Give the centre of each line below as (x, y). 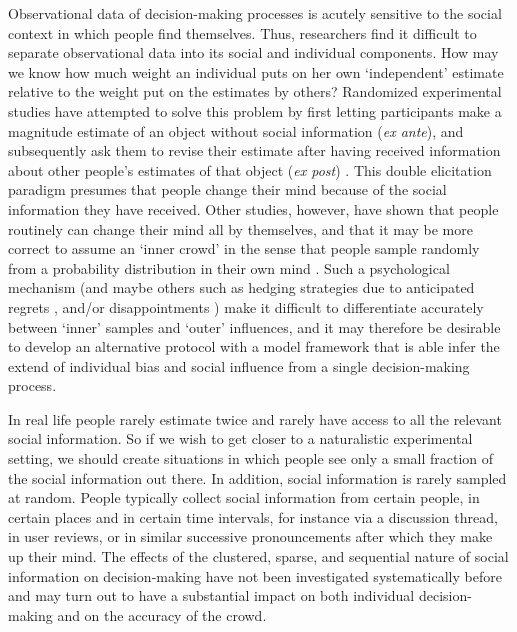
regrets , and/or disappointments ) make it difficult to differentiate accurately (246, 306)
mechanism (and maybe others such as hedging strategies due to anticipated (241, 287)
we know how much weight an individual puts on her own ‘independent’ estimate (256, 71)
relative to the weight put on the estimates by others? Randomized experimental (255, 91)
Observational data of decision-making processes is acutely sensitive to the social (255, 13)
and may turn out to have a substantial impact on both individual (211, 595)
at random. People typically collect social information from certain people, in (244, 497)
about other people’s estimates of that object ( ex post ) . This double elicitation (250, 169)
